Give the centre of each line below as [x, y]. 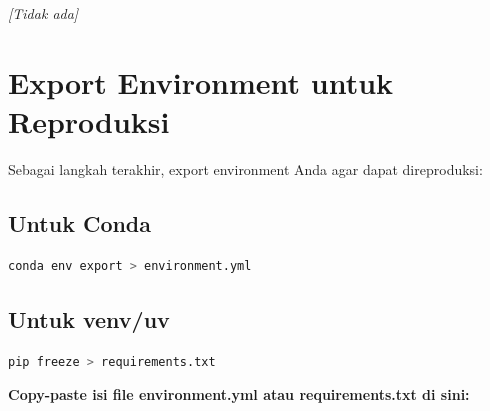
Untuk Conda [80, 222]
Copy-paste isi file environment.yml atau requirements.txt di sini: [239, 394]
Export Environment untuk [201, 81]
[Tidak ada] [43, 13]
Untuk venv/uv [89, 318]
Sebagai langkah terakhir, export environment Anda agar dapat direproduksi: [245, 168]
